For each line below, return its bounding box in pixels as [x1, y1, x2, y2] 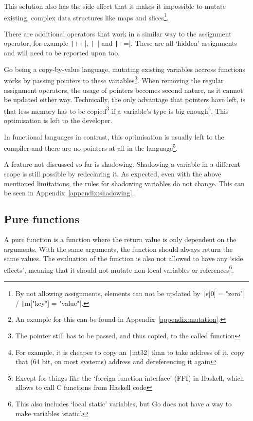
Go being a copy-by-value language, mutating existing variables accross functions [4, 64, 246, 74]
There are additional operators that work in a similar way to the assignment [4, 28, 232, 38]
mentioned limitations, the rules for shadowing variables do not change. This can [4, 178, 245, 188]
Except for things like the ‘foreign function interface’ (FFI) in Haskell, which [15, 372, 244, 383]
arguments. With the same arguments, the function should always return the [4, 244, 233, 254]
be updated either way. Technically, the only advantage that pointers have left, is [4, 94, 246, 105]
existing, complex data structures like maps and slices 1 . [4, 11, 169, 22]
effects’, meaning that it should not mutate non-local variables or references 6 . [4, 263, 234, 275]
